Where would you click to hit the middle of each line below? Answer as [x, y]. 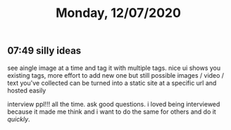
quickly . [19, 119]
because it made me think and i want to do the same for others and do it [112, 112]
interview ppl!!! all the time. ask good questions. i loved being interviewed [114, 104]
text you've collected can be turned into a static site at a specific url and [112, 83]
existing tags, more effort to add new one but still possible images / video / [115, 75]
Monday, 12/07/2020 [118, 13]
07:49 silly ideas [44, 51]
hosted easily [27, 90]
